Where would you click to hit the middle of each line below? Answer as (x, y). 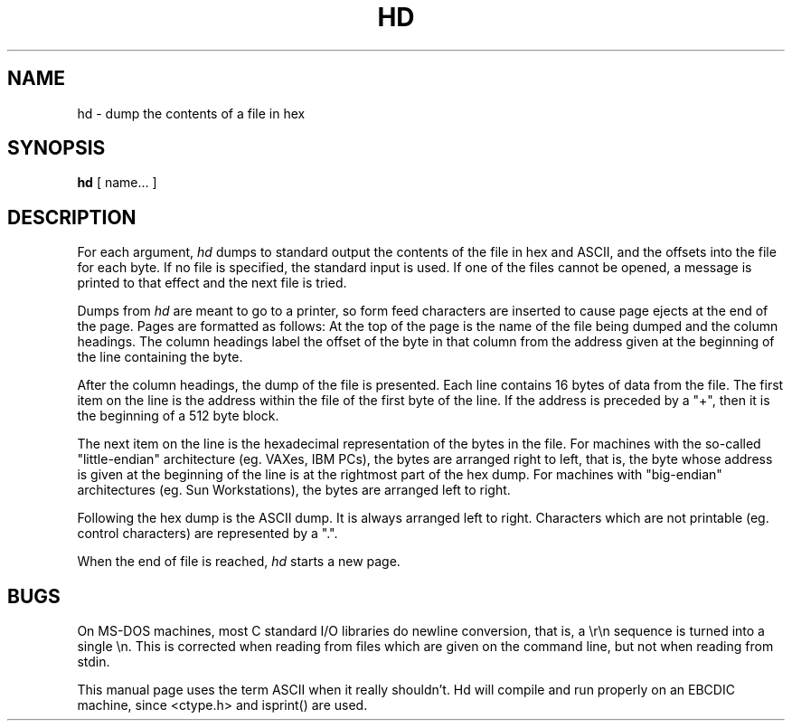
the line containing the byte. (160, 357)
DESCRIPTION (72, 217)
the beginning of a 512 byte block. (178, 416)
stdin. (94, 662)
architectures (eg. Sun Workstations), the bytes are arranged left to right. (294, 490)
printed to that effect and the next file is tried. (212, 283)
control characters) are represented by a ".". (207, 534)
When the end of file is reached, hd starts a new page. (239, 562)
